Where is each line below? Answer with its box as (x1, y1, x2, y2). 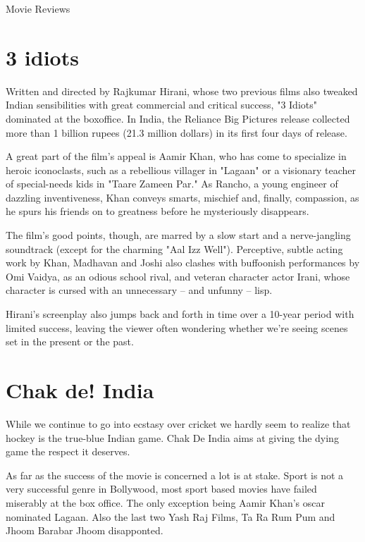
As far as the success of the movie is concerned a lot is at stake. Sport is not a (6, 467, 344, 482)
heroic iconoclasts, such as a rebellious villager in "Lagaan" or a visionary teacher (6, 162, 357, 177)
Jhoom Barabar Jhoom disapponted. (6, 523, 163, 538)
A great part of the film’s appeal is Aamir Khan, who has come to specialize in (6, 149, 347, 164)
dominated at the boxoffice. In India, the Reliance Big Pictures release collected (6, 111, 350, 125)
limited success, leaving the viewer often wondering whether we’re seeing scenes (6, 320, 348, 335)
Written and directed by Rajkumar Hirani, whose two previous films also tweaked (6, 83, 358, 98)
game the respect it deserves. (6, 444, 130, 459)
